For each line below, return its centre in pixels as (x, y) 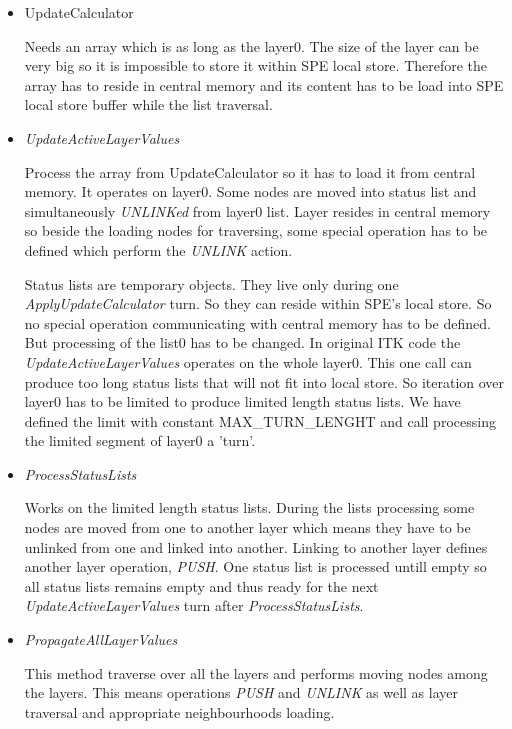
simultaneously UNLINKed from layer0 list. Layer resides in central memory (257, 210)
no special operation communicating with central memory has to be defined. (257, 322)
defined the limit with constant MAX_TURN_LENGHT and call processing (260, 420)
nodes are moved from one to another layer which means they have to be (247, 527)
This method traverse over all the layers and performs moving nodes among (256, 672)
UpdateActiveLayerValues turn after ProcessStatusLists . (194, 605)
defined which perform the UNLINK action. (158, 249)
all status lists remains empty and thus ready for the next (201, 585)
